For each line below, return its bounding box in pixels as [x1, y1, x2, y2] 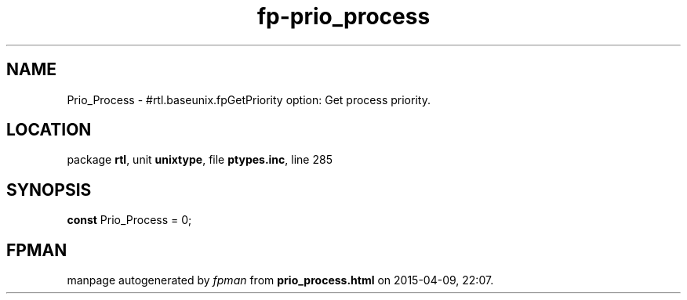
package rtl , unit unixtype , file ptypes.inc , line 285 [67, 153, 333, 167]
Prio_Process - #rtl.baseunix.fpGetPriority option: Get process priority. [67, 92, 431, 107]
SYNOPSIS [6, 179, 92, 200]
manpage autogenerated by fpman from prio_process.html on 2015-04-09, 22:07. [67, 273, 494, 287]
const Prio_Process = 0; [67, 213, 192, 227]
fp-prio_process [256, 3, 431, 30]
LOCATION [6, 120, 92, 140]
